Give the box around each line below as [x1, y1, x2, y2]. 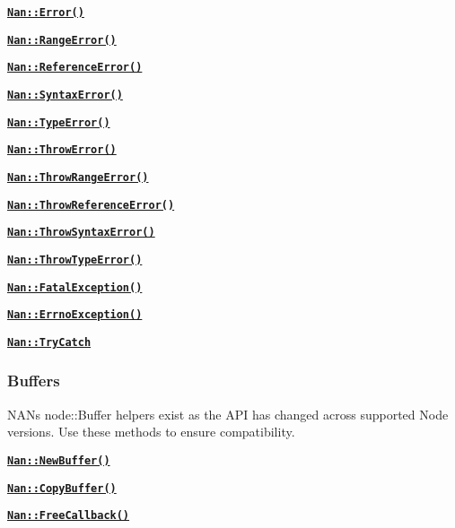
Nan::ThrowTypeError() [7, 253, 143, 266]
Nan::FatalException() [7, 281, 143, 294]
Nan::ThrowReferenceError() [7, 198, 175, 212]
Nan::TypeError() [7, 116, 110, 129]
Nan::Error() [7, 6, 84, 19]
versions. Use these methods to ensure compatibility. [7, 422, 295, 441]
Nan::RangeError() [7, 33, 117, 47]
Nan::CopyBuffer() [7, 481, 117, 495]
